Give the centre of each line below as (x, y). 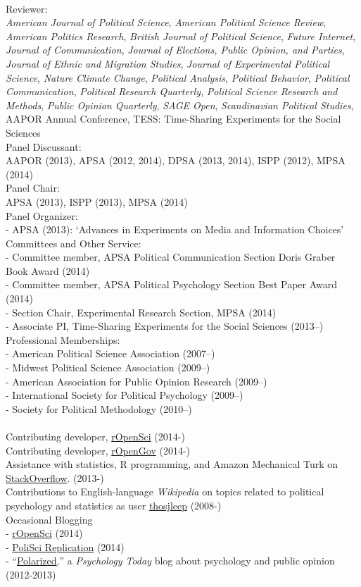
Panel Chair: (33, 188)
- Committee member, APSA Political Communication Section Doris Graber (171, 257)
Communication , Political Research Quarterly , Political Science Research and (172, 91)
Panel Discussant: (44, 146)
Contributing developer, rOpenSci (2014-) (95, 436)
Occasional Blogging (49, 519)
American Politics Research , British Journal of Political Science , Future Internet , (181, 36)
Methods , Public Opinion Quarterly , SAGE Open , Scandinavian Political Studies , (180, 105)
